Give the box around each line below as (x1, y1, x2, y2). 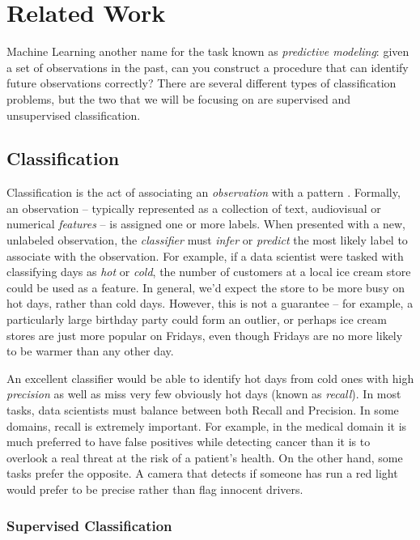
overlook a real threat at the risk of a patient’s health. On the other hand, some (6, 449, 403, 466)
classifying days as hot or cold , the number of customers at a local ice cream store (6, 263, 411, 280)
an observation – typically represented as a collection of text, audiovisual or (6, 199, 381, 216)
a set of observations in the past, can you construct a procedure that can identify (6, 58, 409, 75)
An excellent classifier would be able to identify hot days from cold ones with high (6, 369, 414, 386)
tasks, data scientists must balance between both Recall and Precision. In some (6, 402, 399, 419)
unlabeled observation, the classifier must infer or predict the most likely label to (6, 232, 408, 249)
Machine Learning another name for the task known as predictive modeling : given (6, 43, 409, 60)
